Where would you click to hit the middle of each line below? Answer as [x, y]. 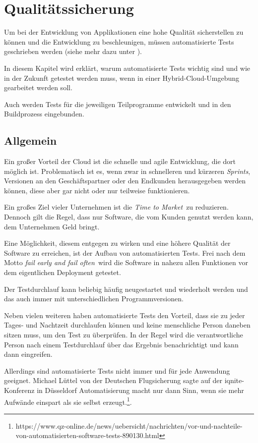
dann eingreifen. [28, 354]
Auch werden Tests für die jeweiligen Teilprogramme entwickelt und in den [118, 104]
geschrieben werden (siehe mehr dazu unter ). [73, 51]
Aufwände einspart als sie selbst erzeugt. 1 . [68, 401]
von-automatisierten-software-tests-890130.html [87, 435]
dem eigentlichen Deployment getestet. [63, 272]
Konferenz [19, 390]
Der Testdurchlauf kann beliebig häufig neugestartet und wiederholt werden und [126, 289]
